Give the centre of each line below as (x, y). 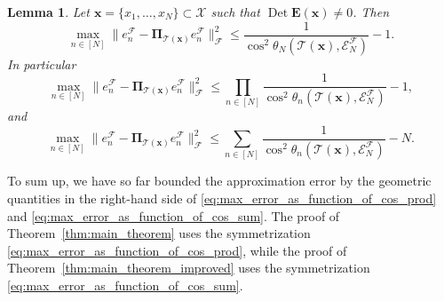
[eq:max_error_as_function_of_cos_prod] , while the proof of (177, 250)
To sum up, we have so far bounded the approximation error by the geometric (219, 181)
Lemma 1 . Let (48, 12)
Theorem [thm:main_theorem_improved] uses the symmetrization (189, 268)
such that (235, 12)
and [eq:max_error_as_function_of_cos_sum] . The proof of (174, 215)
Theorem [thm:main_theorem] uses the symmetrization (159, 233)
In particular (42, 63)
